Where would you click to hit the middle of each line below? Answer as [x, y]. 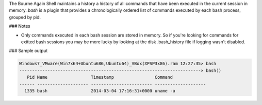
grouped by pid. [25, 17]
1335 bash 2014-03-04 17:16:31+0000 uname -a [100, 91]
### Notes [20, 26]
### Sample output [28, 51]
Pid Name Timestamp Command [100, 77]
